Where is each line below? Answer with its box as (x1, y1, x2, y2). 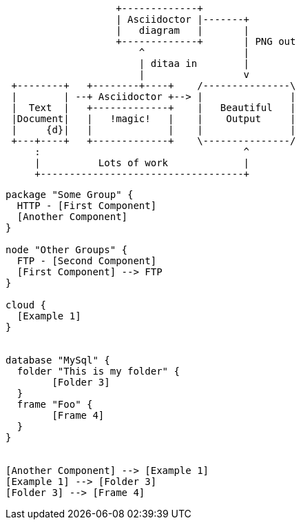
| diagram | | (116, 25, 250, 36)
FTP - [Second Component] (17, 255, 157, 266)
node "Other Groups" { (6, 244, 128, 255)
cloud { (6, 299, 47, 310)
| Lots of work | (34, 157, 250, 168)
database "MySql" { (6, 355, 110, 366)
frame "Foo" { (17, 399, 93, 410)
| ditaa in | (138, 58, 250, 69)
